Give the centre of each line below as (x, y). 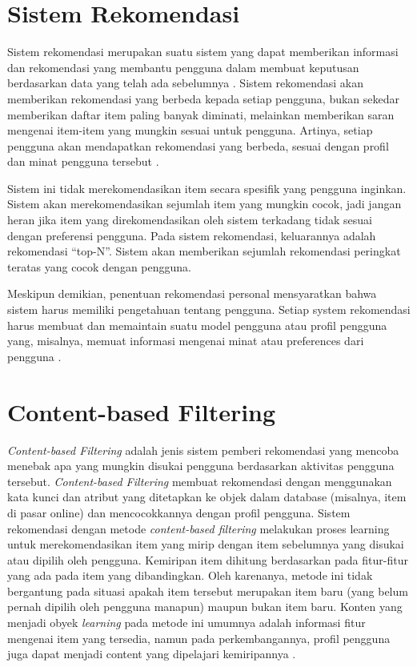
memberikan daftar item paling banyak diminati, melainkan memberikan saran (201, 114)
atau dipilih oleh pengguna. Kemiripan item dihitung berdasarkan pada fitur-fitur (208, 559)
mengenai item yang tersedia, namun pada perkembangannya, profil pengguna (199, 638)
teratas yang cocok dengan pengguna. (99, 266)
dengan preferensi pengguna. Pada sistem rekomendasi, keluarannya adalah (192, 235)
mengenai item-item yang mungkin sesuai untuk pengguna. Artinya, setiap (190, 130)
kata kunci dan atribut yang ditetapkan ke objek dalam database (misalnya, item (207, 497)
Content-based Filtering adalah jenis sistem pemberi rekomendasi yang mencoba (203, 450)
